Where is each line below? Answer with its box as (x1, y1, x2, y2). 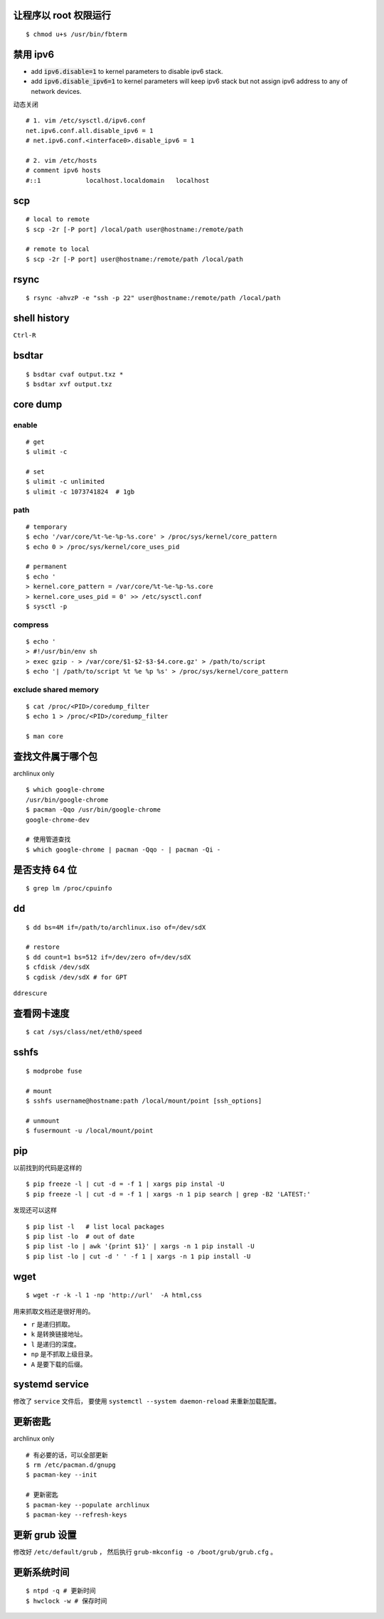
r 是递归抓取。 (31, 1320, 75, 1328)
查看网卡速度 (13, 1007, 70, 1019)
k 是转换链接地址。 (31, 1330, 87, 1339)
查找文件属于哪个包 (13, 750, 97, 763)
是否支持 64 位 (13, 864, 78, 876)
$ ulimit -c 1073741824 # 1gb (26, 487, 135, 496)
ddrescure (13, 989, 48, 997)
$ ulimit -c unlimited (26, 477, 105, 486)
